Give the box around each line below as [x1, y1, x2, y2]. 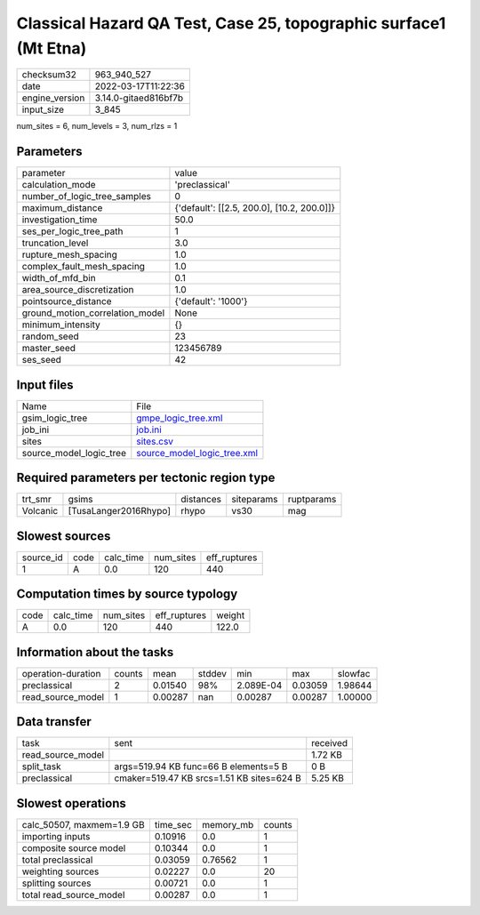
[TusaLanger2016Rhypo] [68, 505, 172, 518]
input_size [21, 103, 65, 116]
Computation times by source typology [16, 587, 238, 602]
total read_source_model [21, 888, 125, 901]
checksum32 [21, 68, 77, 81]
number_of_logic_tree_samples [21, 190, 151, 203]
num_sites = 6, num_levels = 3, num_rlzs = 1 [16, 121, 178, 132]
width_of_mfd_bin [21, 272, 97, 285]
